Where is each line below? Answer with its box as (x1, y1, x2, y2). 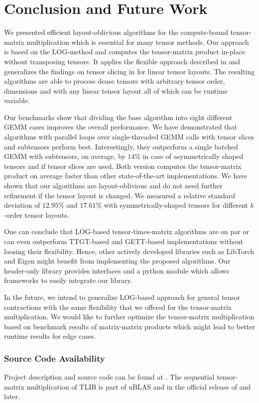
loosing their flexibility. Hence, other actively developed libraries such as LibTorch (4, 246, 254, 256)
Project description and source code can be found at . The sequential (4, 372, 215, 382)
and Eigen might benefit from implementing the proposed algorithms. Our (4, 256, 231, 266)
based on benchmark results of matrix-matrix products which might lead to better (4, 321, 255, 331)
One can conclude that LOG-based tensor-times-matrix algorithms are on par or (4, 226, 249, 237)
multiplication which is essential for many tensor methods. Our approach (26, 36, 249, 47)
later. (4, 391, 20, 402)
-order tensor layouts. (4, 209, 69, 220)
